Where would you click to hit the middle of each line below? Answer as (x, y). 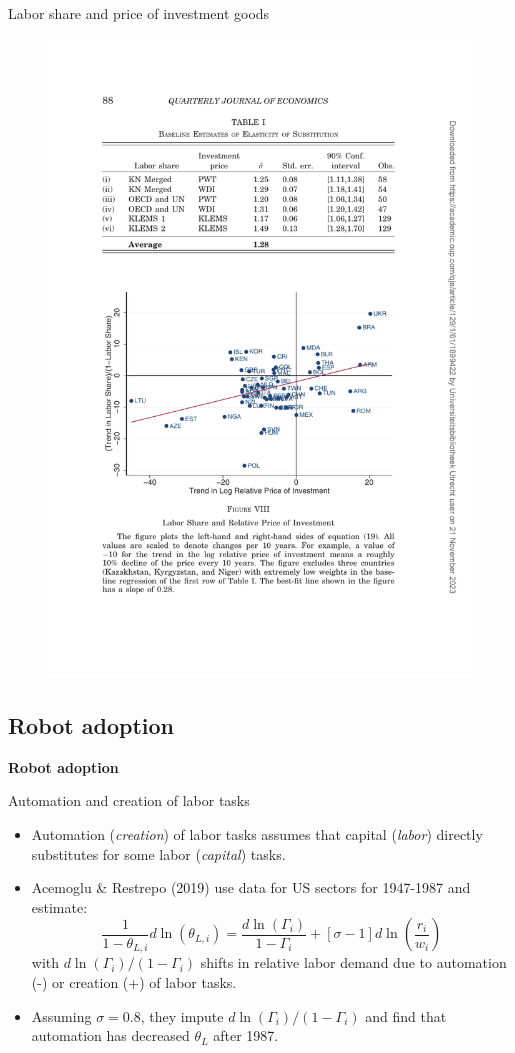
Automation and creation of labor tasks (129, 800)
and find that (406, 1015)
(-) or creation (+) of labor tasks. (134, 982)
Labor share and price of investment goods (139, 13)
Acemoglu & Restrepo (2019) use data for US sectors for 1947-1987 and (251, 887)
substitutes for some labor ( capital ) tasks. (158, 853)
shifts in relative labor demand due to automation (353, 962)
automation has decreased (110, 1035)
